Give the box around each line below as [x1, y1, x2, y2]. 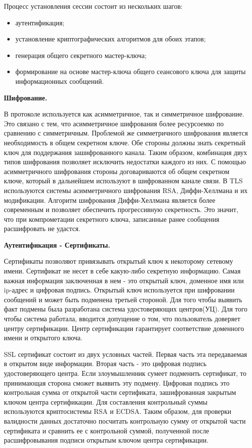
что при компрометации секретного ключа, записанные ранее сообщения [4, 214, 219, 224]
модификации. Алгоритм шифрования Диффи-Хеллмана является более [4, 195, 216, 205]
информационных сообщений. [15, 76, 104, 86]
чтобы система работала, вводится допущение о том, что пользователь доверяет [4, 313, 240, 324]
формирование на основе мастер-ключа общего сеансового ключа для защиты [15, 66, 246, 77]
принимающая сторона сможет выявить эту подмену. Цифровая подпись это [4, 377, 230, 388]
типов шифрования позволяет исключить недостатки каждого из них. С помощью [4, 156, 246, 167]
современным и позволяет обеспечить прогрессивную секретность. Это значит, [4, 204, 238, 214]
